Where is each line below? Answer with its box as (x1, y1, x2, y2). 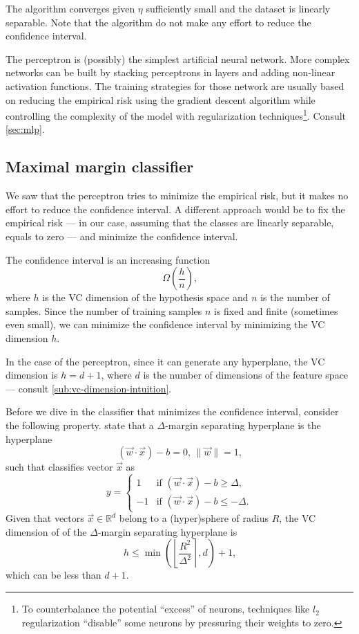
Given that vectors (6, 511, 84, 525)
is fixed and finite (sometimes (214, 303, 338, 318)
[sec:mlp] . (6, 122, 45, 136)
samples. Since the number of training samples (6, 303, 202, 318)
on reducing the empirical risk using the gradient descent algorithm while (6, 92, 316, 107)
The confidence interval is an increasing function (6, 252, 211, 266)
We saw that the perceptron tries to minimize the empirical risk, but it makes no (6, 188, 349, 203)
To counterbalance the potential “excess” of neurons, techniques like (21, 601, 310, 616)
